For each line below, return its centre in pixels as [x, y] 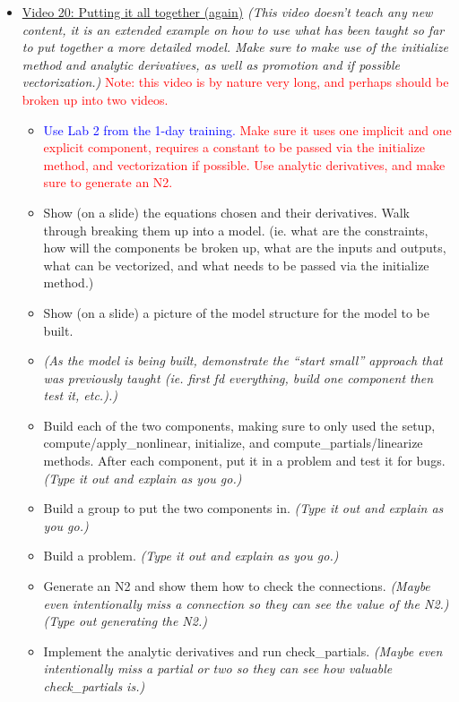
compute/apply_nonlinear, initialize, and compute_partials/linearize [233, 443]
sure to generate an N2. [108, 182]
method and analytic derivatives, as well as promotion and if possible [211, 64]
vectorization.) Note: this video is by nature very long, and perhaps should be [235, 82]
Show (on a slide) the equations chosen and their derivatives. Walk [226, 212]
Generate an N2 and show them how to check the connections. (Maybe [237, 586]
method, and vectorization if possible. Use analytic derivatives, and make [244, 164]
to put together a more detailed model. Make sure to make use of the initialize [235, 47]
